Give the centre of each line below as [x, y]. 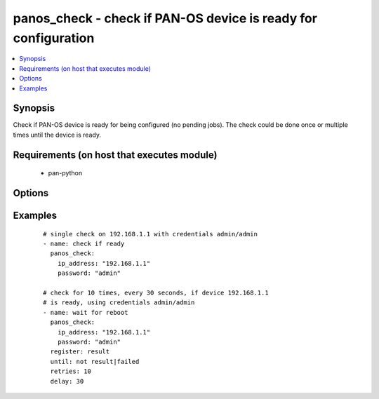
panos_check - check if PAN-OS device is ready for [165, 18]
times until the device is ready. [57, 135]
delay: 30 [67, 381]
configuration [54, 38]
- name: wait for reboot [86, 312]
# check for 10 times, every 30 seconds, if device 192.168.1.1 [156, 292]
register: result [80, 352]
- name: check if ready [84, 244]
